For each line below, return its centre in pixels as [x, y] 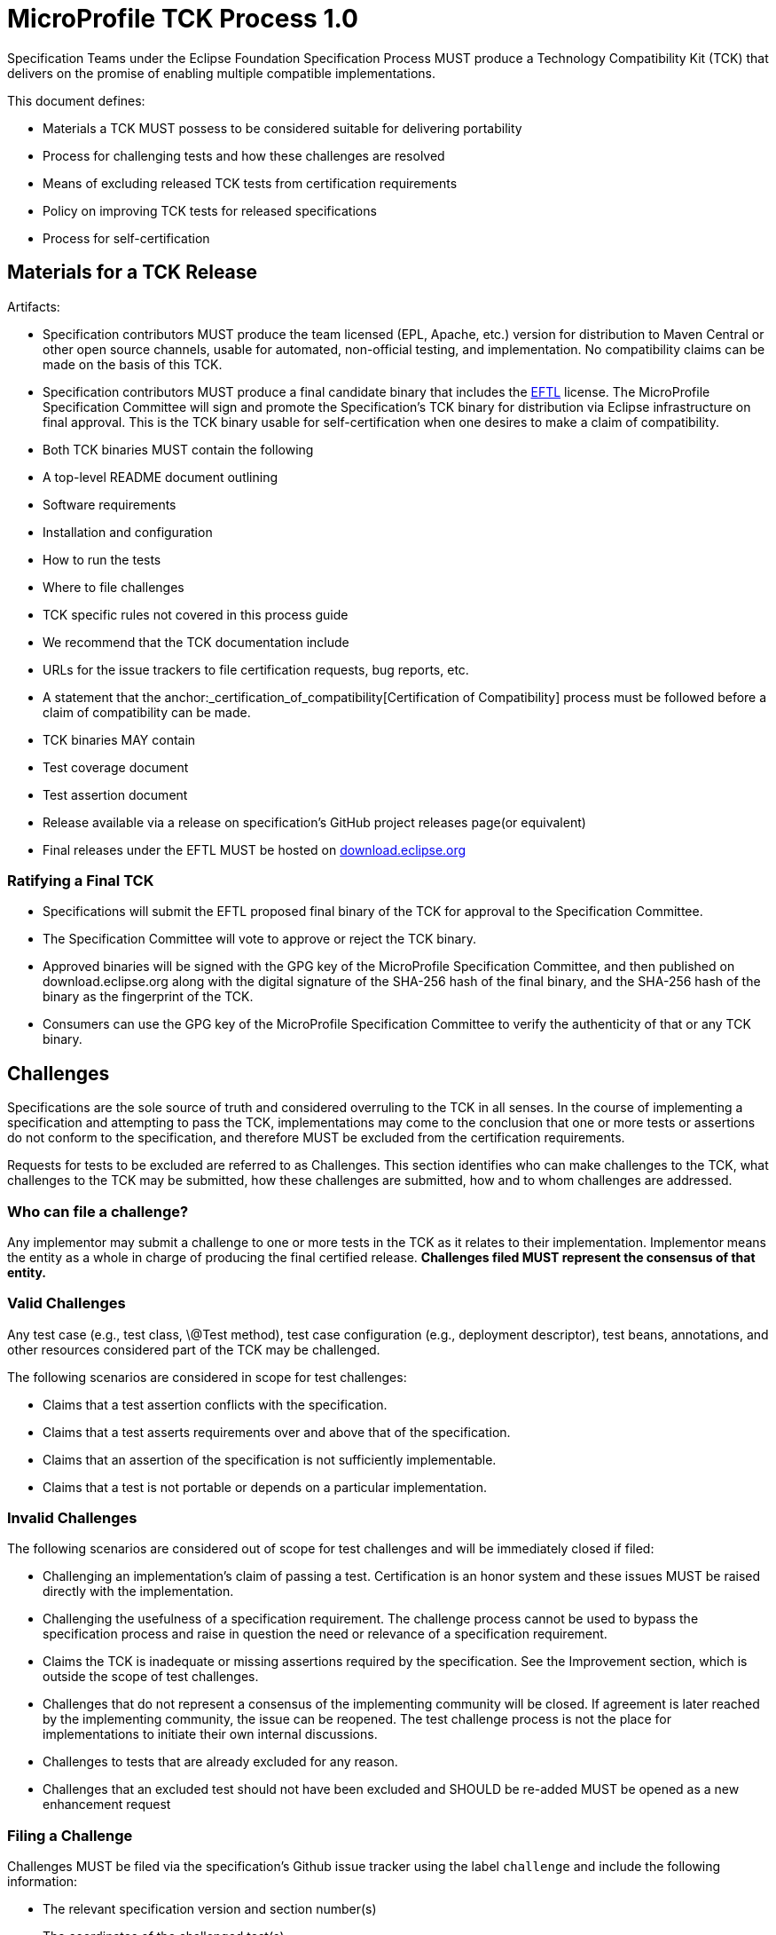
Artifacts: [34, 306]
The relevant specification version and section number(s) [210, 1909]
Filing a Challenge [70, 1835]
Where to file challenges [114, 587]
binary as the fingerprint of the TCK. [148, 997]
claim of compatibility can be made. [147, 712]
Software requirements [110, 504]
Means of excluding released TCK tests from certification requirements [250, 183]
